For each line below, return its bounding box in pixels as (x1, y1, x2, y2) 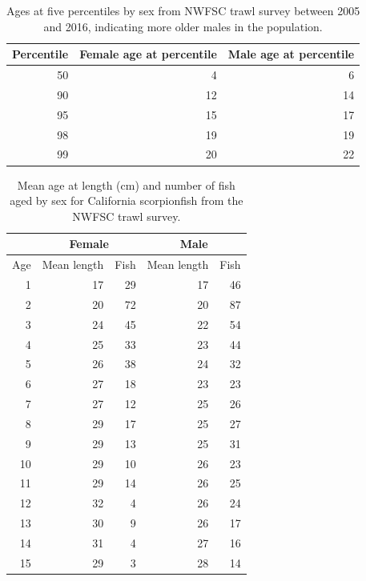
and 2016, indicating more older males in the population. (43, 18, 323, 34)
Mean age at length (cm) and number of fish (17, 176, 235, 193)
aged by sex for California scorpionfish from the (10, 192, 243, 209)
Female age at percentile (79, 46, 217, 62)
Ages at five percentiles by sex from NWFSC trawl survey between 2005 (6, 2, 360, 18)
